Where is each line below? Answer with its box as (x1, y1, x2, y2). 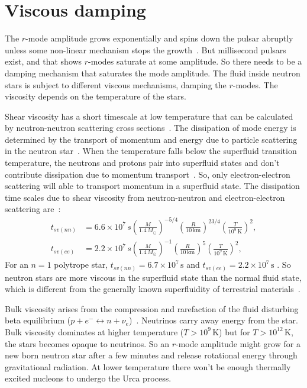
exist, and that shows (5, 55, 82, 68)
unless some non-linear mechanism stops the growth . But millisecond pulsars (5, 43, 286, 56)
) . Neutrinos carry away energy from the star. (128, 314, 298, 326)
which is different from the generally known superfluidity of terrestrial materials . (5, 283, 300, 295)
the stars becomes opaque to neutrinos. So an (5, 337, 170, 349)
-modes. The (232, 78, 278, 91)
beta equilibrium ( (5, 314, 71, 326)
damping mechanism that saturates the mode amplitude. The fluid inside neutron (5, 66, 300, 79)
